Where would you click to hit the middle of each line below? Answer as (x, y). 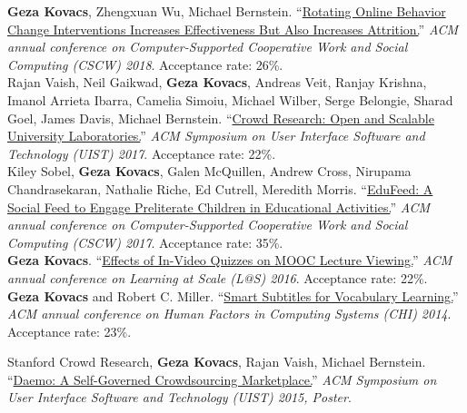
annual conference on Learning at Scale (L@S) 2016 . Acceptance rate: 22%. (218, 277)
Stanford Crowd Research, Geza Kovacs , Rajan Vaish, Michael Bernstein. (217, 362)
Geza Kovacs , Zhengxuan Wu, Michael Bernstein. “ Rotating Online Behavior (227, 11)
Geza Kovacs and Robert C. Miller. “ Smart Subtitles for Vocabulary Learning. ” (233, 295)
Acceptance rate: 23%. (70, 331)
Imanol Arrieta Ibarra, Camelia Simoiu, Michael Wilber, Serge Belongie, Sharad (230, 99)
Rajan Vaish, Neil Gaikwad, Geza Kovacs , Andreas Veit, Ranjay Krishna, (217, 82)
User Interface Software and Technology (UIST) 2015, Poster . (179, 397)
